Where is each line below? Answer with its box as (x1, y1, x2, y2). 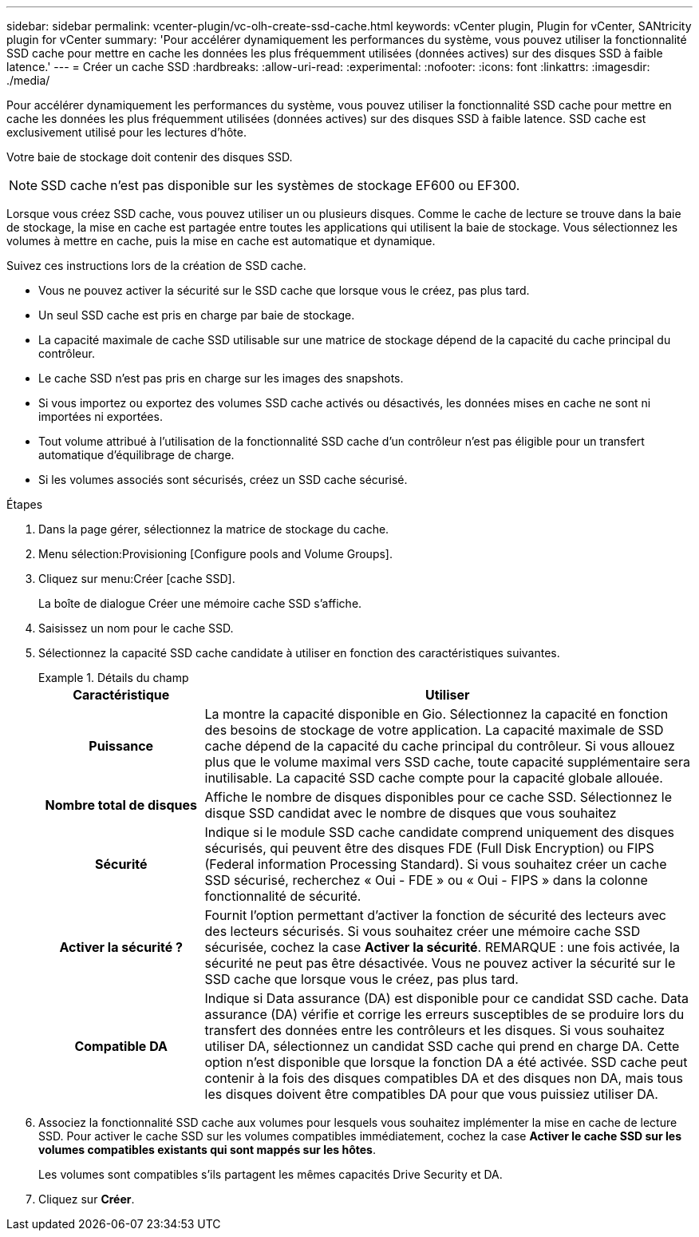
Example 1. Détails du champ (38, 671, 189, 684)
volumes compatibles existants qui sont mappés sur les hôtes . (38, 1143, 376, 1156)
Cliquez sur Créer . (38, 1192, 135, 1206)
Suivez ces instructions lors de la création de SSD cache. (6, 259, 306, 272)
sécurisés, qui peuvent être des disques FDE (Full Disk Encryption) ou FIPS (204, 840, 654, 856)
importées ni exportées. (38, 410, 163, 423)
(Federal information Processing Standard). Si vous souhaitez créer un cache (204, 856, 667, 872)
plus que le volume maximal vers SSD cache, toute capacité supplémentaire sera (204, 754, 690, 770)
